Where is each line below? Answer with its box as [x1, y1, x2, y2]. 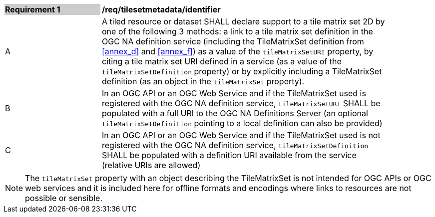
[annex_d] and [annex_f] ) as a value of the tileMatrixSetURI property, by [102, 46, 374, 56]
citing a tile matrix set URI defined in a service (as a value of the [102, 56, 342, 66]
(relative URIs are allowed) [102, 160, 201, 170]
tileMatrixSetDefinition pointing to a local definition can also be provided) [102, 118, 383, 128]
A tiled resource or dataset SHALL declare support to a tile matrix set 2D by [102, 16, 385, 26]
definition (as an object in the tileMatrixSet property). [102, 76, 305, 86]
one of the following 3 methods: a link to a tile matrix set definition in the [102, 26, 373, 36]
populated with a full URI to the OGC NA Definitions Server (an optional [102, 108, 368, 118]
